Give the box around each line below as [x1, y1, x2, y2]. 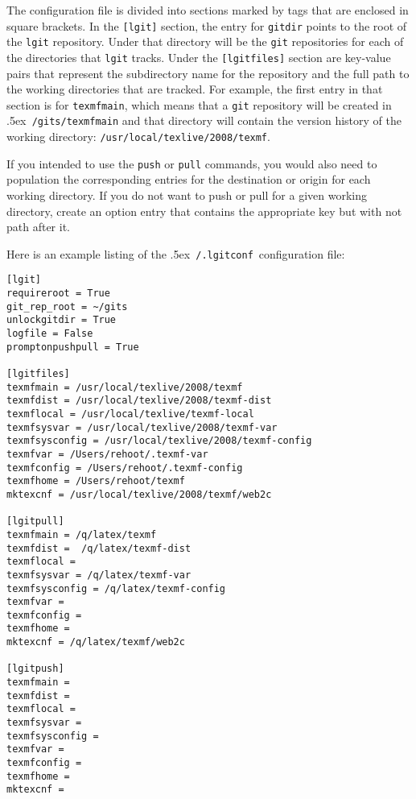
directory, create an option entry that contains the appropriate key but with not [6, 202, 402, 219]
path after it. [6, 218, 71, 235]
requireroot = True [6, 288, 110, 300]
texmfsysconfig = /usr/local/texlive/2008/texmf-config [6, 435, 312, 447]
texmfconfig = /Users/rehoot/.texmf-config [6, 462, 243, 474]
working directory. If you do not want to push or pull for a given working [6, 186, 367, 203]
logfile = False [6, 328, 93, 340]
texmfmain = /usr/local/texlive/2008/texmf [6, 381, 243, 393]
